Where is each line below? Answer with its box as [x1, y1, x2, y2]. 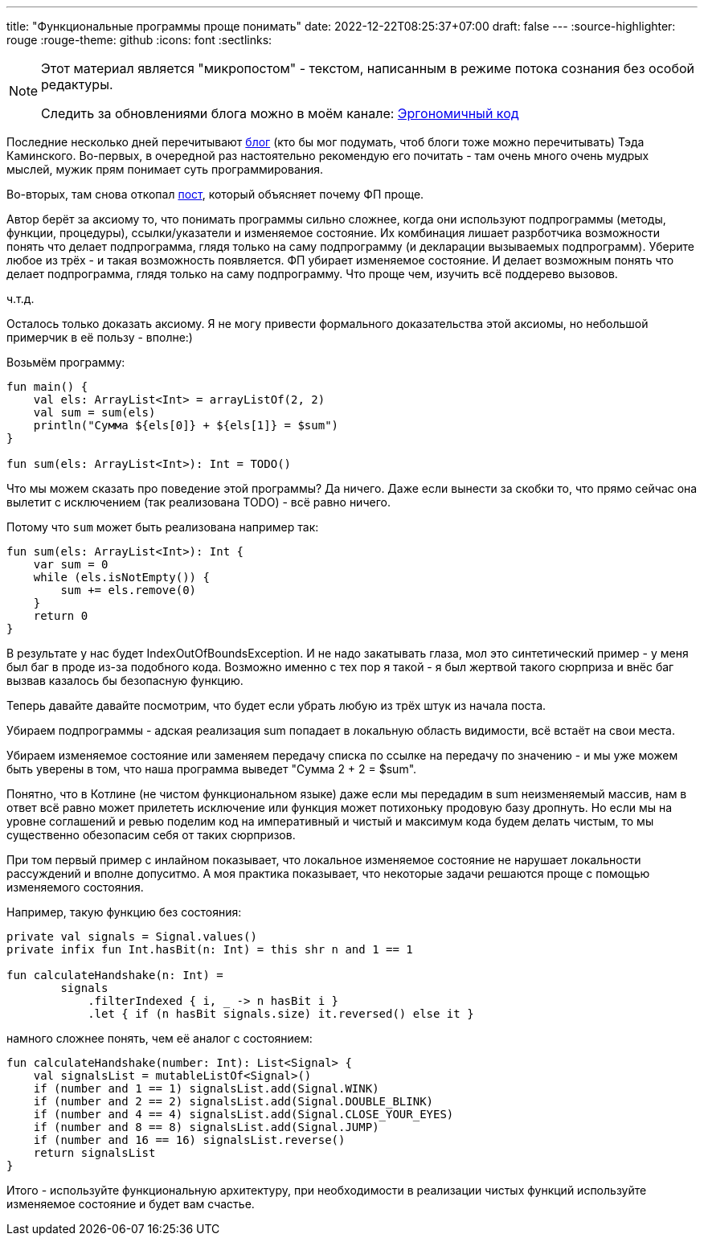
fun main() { [6, 380, 88, 393]
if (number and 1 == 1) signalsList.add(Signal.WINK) [33, 1082, 379, 1095]
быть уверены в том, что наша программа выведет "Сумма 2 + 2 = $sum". [6, 762, 417, 776]
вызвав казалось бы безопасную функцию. [6, 674, 244, 687]
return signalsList [33, 1146, 156, 1159]
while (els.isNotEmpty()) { [33, 571, 210, 584]
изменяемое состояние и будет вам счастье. [6, 1197, 255, 1211]
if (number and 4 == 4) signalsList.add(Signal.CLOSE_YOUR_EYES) [33, 1108, 454, 1121]
